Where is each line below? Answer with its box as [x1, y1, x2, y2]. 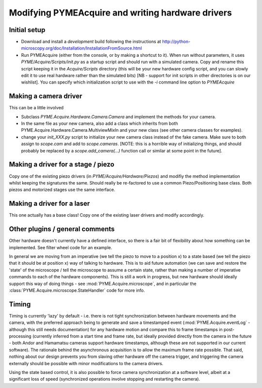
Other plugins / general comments [9, 225, 115, 233]
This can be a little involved [9, 105, 64, 111]
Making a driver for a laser [9, 200, 90, 208]
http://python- [162, 39, 191, 45]
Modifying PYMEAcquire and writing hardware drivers [9, 7, 232, 18]
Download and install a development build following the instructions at [21, 39, 161, 45]
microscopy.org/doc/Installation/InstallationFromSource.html [21, 45, 142, 51]
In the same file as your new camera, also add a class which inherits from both [21, 120, 178, 126]
